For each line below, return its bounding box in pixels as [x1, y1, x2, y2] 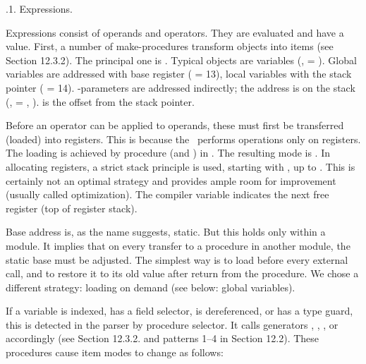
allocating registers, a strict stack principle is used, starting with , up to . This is [6, 159, 355, 174]
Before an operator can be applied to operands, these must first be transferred [6, 118, 344, 133]
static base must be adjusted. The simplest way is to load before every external [6, 252, 348, 267]
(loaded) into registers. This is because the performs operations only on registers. [6, 131, 361, 146]
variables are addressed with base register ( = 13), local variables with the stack [6, 66, 352, 81]
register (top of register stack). [6, 200, 138, 215]
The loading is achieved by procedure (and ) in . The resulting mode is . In [6, 145, 331, 160]
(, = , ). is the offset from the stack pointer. [6, 94, 195, 109]
